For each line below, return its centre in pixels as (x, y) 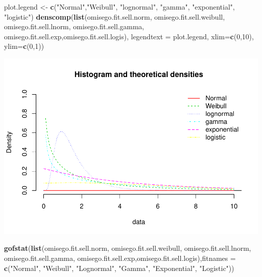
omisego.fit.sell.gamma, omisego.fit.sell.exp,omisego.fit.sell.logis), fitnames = (120, 258)
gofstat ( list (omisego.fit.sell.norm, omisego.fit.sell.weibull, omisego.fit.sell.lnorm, (128, 248)
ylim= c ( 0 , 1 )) (24, 46)
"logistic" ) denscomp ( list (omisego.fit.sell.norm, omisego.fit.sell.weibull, (115, 16)
